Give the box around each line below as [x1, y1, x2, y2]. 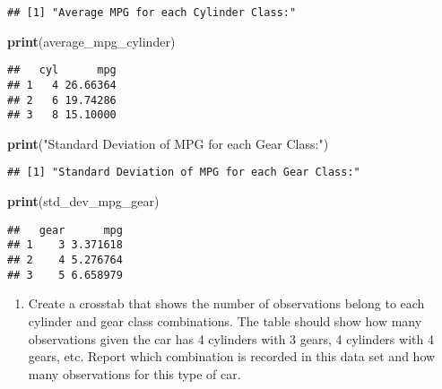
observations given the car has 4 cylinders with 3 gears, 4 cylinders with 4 [28, 329, 434, 348]
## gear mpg [7, 223, 123, 237]
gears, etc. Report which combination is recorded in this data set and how [28, 347, 436, 366]
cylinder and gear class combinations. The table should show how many [28, 311, 422, 330]
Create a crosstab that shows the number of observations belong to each [28, 294, 425, 313]
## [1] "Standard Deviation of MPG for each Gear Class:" [7, 166, 360, 179]
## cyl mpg [7, 64, 117, 77]
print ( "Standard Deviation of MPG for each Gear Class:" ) [7, 134, 329, 152]
